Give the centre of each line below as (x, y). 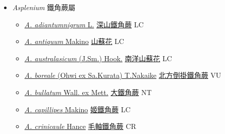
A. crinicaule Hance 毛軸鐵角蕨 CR (80, 126)
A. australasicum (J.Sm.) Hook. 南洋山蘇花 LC (98, 58)
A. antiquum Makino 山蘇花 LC (74, 41)
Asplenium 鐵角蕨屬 (44, 7)
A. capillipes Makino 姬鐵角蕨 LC (77, 109)
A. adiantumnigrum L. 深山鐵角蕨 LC (84, 24)
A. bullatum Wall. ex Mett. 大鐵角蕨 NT (88, 92)
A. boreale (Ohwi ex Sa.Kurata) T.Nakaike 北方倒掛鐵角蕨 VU (123, 75)
